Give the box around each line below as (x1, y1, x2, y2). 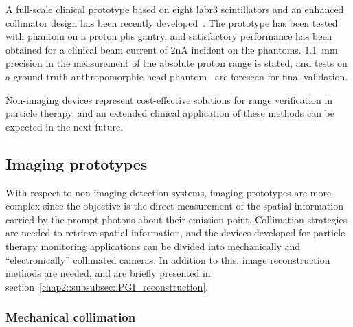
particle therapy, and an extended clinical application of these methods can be (5, 106, 334, 120)
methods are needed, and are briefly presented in (5, 266, 211, 280)
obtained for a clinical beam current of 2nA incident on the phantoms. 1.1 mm (5, 42, 338, 56)
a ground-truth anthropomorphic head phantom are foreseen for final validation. (5, 69, 348, 83)
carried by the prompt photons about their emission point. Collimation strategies (5, 212, 348, 226)
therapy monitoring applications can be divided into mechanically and (5, 238, 301, 253)
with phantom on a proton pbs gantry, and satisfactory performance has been (5, 29, 332, 43)
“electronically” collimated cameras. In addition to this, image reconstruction (5, 252, 330, 267)
